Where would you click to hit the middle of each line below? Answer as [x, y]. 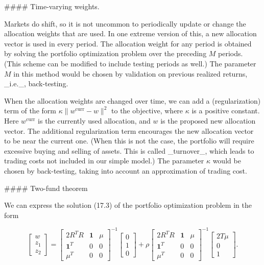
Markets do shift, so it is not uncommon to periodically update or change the [125, 23]
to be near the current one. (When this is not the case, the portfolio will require [129, 141]
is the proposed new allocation [208, 120]
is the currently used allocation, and [94, 120]
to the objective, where [147, 111]
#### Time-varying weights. [52, 6]
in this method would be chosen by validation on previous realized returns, [130, 73]
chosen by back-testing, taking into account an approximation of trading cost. [126, 170]
